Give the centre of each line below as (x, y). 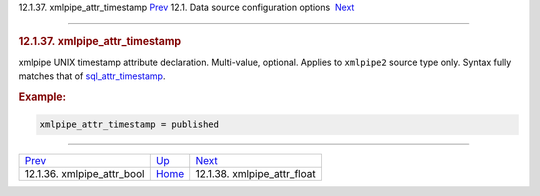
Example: (42, 97)
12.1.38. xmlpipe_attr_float (255, 174)
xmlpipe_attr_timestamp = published (129, 124)
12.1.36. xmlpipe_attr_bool (84, 174)
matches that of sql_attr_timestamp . (92, 76)
